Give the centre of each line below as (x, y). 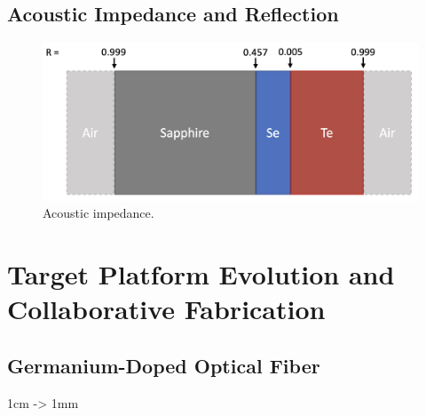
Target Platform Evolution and (201, 274)
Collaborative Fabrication (166, 309)
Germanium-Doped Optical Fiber (164, 365)
